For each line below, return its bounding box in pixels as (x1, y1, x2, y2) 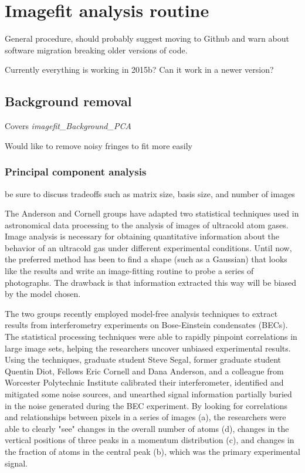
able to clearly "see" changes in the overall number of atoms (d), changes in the (5, 422, 289, 434)
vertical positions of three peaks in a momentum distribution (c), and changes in (5, 434, 294, 446)
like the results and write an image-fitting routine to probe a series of (5, 265, 254, 277)
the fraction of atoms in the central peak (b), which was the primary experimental (5, 445, 300, 457)
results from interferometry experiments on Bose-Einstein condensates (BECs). (5, 319, 288, 331)
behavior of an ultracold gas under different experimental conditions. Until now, (5, 241, 292, 254)
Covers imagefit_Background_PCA (5, 120, 131, 132)
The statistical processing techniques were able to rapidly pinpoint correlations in (5, 330, 297, 343)
